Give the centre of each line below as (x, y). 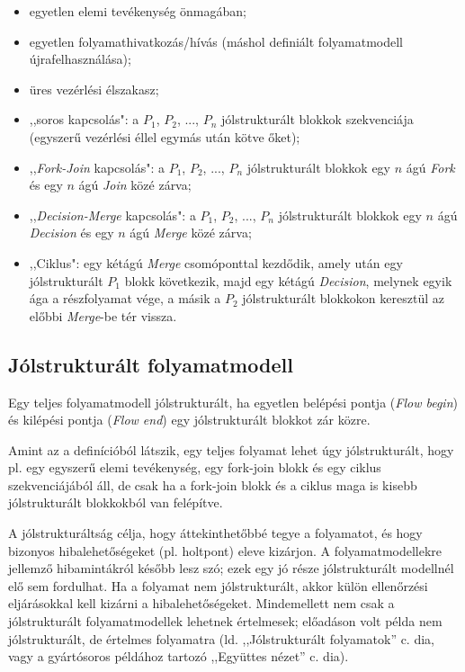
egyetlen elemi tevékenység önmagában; (138, 11)
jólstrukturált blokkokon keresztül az (343, 298)
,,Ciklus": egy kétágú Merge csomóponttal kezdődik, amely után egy (216, 262)
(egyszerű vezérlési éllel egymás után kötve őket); (165, 136)
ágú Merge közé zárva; (191, 233)
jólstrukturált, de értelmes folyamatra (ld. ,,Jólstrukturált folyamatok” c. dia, (221, 638)
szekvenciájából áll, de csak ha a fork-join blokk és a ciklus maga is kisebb (213, 484)
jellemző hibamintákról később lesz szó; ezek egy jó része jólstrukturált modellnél (231, 568)
